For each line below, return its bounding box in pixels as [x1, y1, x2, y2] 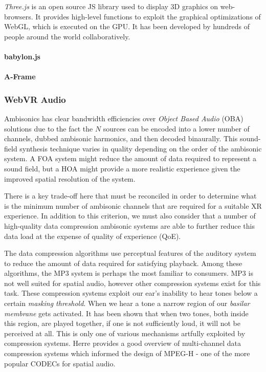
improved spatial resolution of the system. [4, 173, 136, 184]
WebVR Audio [4, 93, 66, 105]
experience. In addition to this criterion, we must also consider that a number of [4, 210, 256, 221]
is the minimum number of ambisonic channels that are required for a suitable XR [4, 200, 262, 211]
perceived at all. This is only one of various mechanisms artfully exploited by [4, 327, 246, 338]
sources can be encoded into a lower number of [103, 123, 250, 134]
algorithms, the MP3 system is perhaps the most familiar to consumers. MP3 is [4, 268, 253, 278]
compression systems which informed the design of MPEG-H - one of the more [4, 348, 250, 359]
